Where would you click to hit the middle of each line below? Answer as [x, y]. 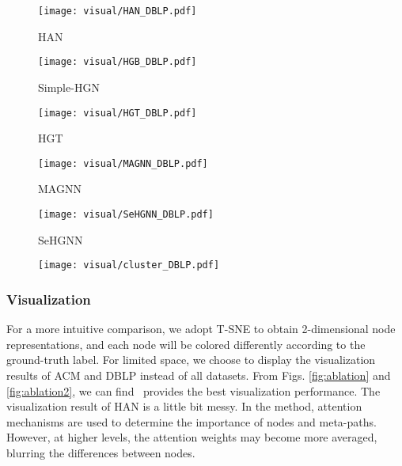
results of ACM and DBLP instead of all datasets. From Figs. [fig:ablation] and [199, 375]
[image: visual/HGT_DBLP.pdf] [118, 113]
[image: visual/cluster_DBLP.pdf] [129, 265]
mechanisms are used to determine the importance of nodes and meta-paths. [192, 421]
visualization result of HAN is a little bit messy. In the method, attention [184, 406]
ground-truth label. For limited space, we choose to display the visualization [191, 360]
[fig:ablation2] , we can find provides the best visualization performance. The [193, 390]
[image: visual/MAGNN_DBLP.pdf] [123, 163]
